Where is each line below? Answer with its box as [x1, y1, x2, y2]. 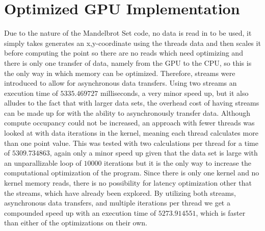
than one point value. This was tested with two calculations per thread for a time [4, 137, 258, 148]
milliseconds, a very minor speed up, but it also [100, 87, 249, 98]
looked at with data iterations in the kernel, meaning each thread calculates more [4, 127, 258, 138]
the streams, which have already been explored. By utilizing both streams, [4, 187, 236, 198]
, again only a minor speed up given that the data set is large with [49, 147, 258, 158]
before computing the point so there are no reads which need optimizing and [4, 47, 243, 58]
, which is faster [196, 207, 246, 218]
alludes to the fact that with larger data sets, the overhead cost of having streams [4, 97, 259, 108]
